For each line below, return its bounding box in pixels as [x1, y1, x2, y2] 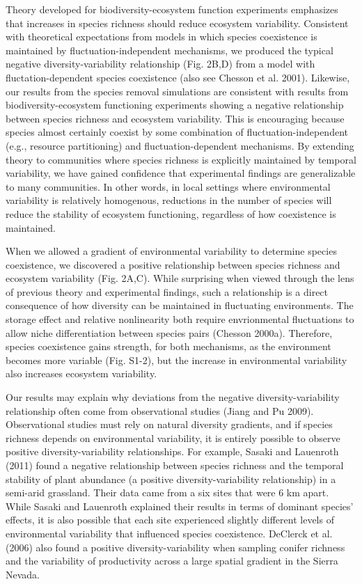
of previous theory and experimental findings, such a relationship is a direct [6, 284, 329, 299]
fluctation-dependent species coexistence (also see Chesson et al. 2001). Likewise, [6, 70, 350, 84]
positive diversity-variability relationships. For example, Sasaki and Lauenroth [6, 444, 339, 459]
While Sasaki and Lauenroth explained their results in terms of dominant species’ [6, 498, 354, 513]
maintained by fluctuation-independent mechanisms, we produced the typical [6, 42, 333, 57]
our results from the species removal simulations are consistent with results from [6, 84, 349, 98]
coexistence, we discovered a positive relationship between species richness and [6, 257, 340, 271]
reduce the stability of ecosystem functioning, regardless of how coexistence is [6, 206, 336, 221]
